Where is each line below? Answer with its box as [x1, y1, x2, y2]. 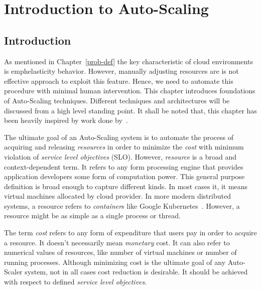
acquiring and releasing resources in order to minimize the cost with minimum [4, 141, 244, 152]
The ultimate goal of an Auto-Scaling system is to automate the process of [4, 131, 233, 142]
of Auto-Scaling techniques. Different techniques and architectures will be [4, 95, 230, 105]
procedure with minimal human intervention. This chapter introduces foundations [4, 85, 255, 96]
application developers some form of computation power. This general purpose [4, 171, 245, 182]
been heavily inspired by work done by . [4, 115, 128, 125]
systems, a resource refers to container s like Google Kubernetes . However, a [4, 200, 240, 211]
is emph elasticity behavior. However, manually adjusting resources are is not [4, 66, 239, 76]
